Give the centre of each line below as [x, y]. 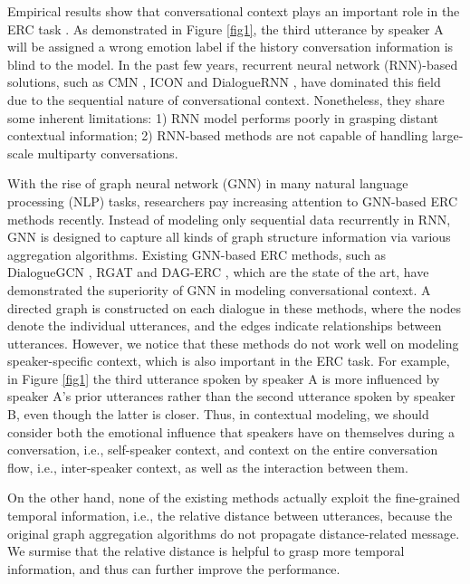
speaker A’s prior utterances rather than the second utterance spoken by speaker [231, 396]
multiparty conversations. [108, 153]
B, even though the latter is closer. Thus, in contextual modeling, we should [218, 414]
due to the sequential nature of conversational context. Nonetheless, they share [226, 99]
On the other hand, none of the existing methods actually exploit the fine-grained [234, 498]
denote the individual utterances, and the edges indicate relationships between [225, 326]
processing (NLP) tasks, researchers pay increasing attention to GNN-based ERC [233, 201]
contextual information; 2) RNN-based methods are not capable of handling [218, 135]
